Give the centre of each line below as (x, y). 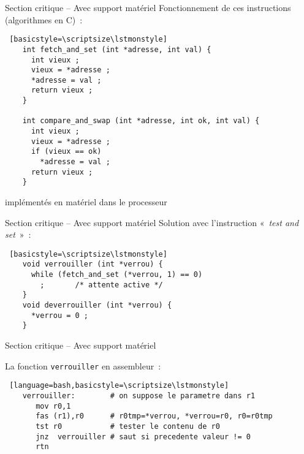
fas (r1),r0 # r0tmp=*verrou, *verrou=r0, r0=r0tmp (154, 416)
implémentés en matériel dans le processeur (86, 202)
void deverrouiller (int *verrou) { (97, 305)
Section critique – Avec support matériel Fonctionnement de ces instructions (148, 7)
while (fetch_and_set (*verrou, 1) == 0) (117, 275)
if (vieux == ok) (66, 152)
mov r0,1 (53, 406)
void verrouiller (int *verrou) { (93, 264)
